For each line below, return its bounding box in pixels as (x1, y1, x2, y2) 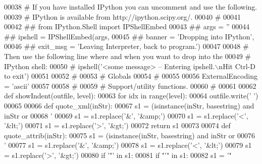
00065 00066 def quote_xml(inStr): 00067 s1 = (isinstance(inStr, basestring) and (4, 100, 254, 111)
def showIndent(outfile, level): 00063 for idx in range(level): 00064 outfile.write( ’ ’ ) (4, 90, 258, 101)
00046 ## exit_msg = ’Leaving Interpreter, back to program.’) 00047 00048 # (4, 41, 249, 51)
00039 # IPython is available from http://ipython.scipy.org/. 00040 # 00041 (4, 11, 241, 22)
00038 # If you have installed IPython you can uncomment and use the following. (4, 2, 257, 12)
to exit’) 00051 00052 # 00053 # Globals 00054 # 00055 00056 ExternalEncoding (4, 71, 257, 81)
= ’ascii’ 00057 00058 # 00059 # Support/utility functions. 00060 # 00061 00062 (4, 80, 256, 91)
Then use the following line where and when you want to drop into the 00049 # (4, 50, 251, 61)
